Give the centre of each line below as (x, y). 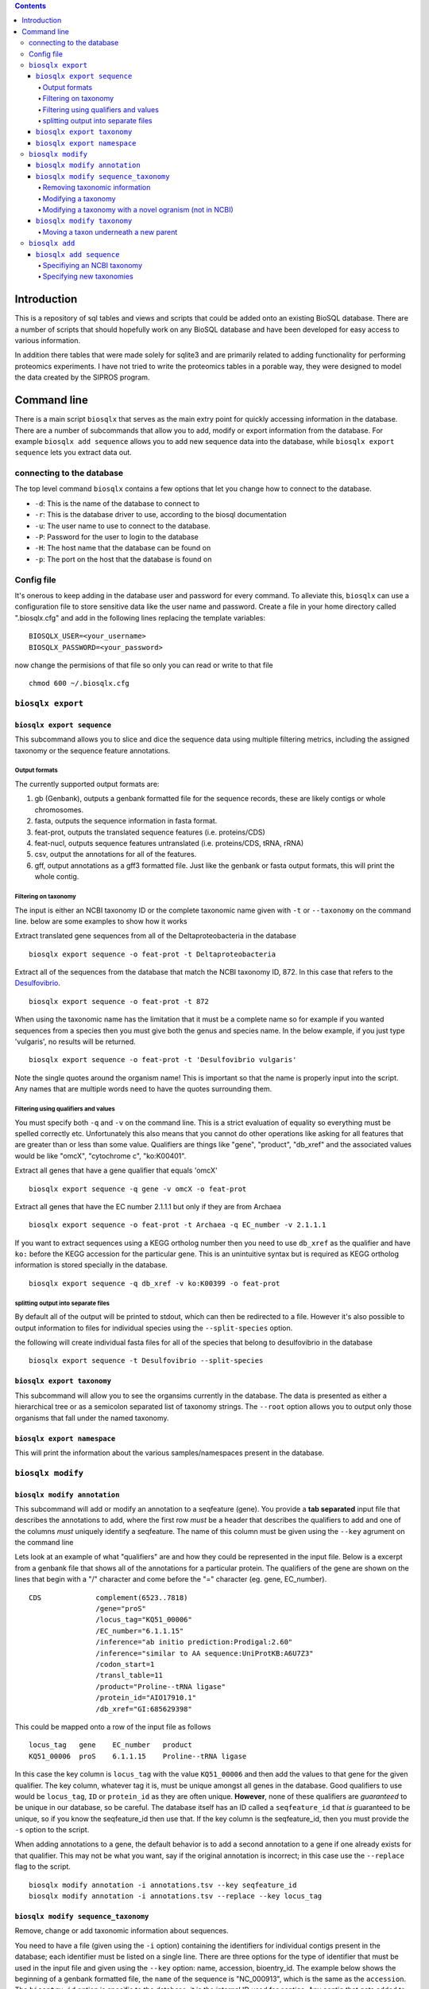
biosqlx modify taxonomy (84, 221)
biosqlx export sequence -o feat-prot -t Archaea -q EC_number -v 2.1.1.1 (178, 1225)
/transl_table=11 (129, 1676)
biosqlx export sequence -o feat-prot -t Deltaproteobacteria (153, 954)
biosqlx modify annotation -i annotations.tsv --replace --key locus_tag (176, 1896)
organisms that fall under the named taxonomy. (92, 1418)
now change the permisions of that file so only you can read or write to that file (144, 665)
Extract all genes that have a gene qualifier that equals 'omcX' (116, 1170)
